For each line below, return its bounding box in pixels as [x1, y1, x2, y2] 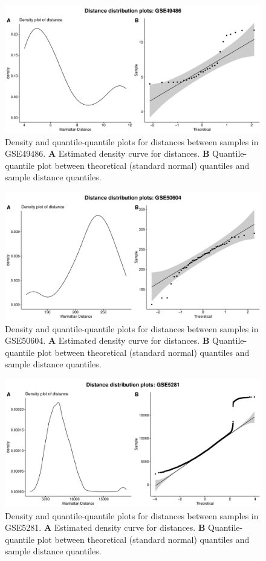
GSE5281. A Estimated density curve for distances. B [5, 521, 206, 534]
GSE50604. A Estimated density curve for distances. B [5, 334, 210, 347]
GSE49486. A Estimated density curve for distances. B [5, 147, 210, 160]
